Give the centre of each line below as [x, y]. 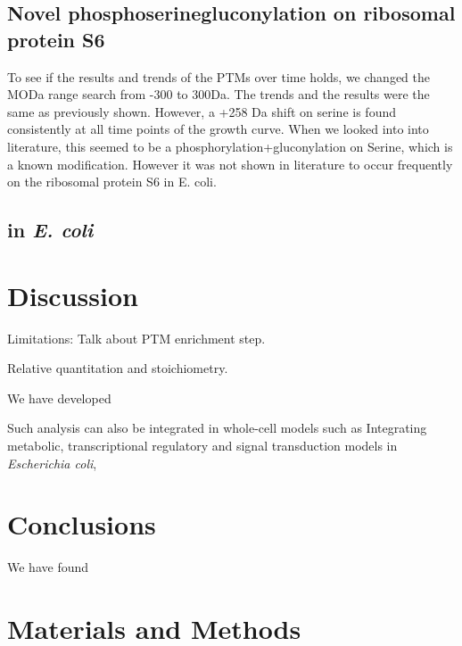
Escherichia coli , [52, 463]
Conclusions [82, 524]
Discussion [73, 295]
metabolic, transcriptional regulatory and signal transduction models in [202, 446]
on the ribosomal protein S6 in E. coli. [112, 182]
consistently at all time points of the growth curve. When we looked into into [218, 129]
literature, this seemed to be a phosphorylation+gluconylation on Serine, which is [230, 146]
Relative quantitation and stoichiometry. [118, 368]
